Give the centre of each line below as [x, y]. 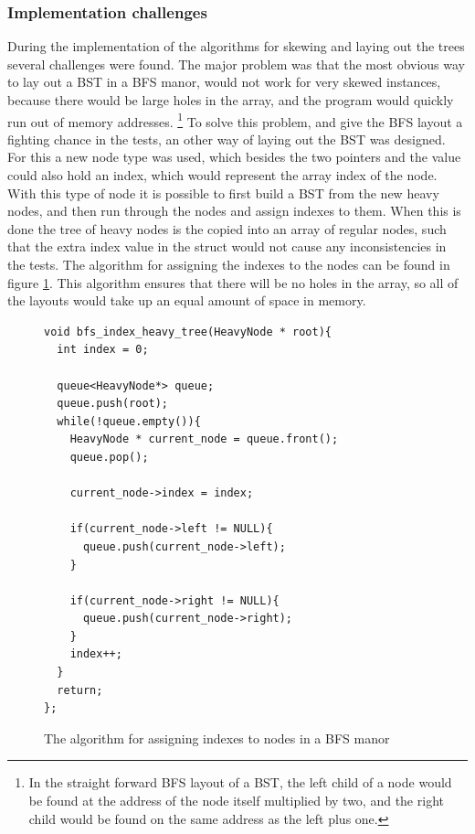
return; [80, 690]
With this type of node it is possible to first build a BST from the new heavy [223, 192]
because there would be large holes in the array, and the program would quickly [231, 100]
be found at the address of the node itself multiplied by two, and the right [236, 801]
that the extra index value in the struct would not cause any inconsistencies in [227, 246]
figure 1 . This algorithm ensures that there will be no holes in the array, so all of [233, 282]
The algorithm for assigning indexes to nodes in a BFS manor [217, 738]
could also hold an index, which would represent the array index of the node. [222, 175]
